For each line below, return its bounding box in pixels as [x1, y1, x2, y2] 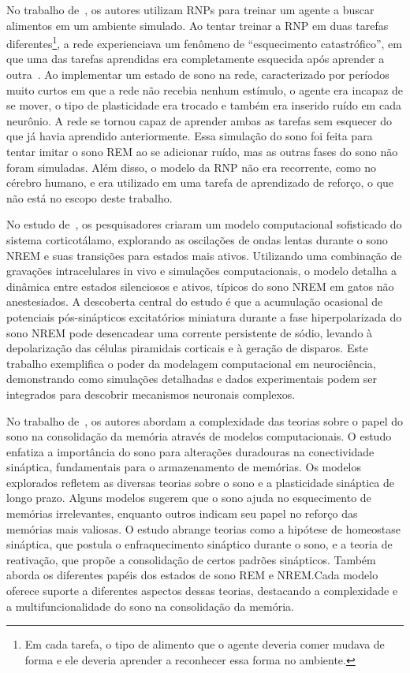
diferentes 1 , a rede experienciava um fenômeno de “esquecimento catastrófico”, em [6, 33, 402, 51]
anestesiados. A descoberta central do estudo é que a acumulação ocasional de [6, 293, 383, 310]
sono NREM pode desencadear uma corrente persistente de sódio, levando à [6, 324, 373, 340]
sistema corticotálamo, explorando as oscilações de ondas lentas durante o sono [6, 231, 388, 247]
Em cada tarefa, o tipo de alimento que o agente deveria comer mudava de [24, 636, 385, 653]
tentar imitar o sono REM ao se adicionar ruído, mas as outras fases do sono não [6, 143, 398, 159]
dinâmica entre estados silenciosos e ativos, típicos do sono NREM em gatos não [6, 277, 394, 294]
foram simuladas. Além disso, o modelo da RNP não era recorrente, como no [6, 158, 377, 175]
